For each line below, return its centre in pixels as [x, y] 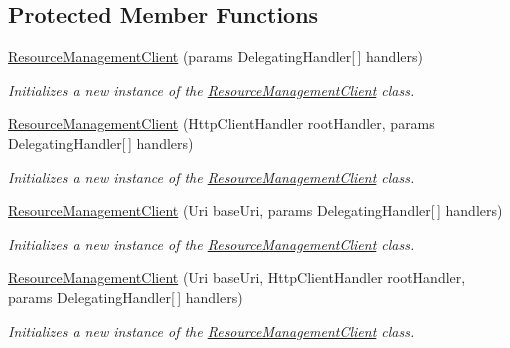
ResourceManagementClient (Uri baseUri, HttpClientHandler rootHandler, [237, 277]
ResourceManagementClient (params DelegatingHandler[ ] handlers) [215, 56]
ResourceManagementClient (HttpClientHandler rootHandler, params [221, 123]
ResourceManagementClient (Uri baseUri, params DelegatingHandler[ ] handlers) [255, 210]
